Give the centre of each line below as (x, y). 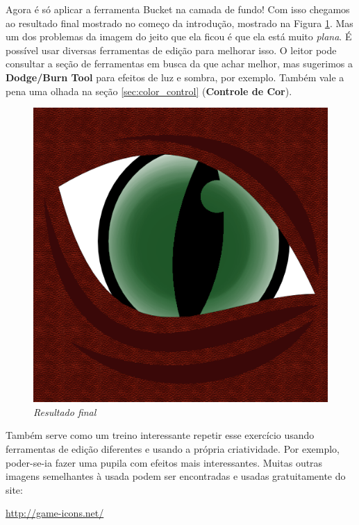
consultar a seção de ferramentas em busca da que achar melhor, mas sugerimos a (179, 64)
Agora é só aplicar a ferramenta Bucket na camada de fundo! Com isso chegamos (178, 9)
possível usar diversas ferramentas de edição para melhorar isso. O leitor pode (171, 50)
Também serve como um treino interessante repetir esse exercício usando (160, 435)
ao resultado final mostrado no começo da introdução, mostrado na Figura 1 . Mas (179, 23)
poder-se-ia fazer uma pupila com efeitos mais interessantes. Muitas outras (164, 462)
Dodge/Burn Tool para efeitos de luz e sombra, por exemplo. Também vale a (175, 77)
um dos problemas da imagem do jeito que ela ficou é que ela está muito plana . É (179, 36)
